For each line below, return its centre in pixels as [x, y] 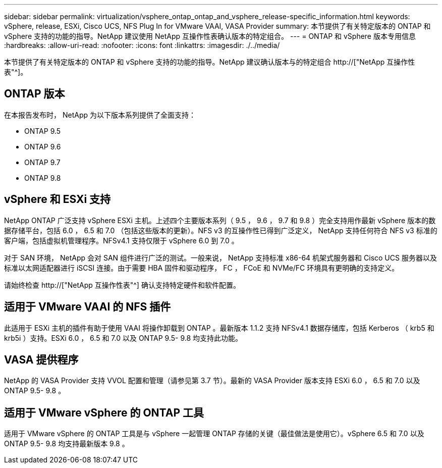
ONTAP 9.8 [43, 178]
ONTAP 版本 [35, 94]
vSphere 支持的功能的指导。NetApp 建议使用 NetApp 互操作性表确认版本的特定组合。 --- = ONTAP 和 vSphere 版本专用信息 [210, 36]
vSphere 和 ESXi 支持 [58, 199]
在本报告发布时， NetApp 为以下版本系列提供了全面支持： [100, 115]
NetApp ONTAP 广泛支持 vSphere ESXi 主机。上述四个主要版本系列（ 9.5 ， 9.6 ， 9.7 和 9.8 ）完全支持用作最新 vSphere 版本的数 [220, 220]
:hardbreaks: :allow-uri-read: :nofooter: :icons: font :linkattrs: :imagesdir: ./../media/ [142, 45]
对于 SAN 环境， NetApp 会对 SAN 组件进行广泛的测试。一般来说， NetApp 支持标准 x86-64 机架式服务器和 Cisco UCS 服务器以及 [220, 257]
